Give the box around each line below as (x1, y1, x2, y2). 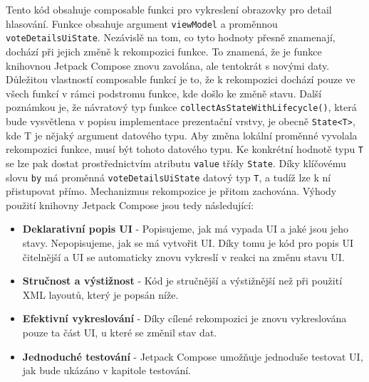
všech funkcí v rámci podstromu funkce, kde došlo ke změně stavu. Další (6, 85, 322, 100)
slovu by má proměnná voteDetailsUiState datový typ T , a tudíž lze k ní (6, 169, 331, 184)
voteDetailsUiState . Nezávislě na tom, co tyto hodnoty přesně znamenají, (6, 30, 336, 45)
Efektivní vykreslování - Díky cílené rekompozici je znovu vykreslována (22, 311, 347, 326)
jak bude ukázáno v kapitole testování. (22, 363, 191, 378)
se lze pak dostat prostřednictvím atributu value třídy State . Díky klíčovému (6, 155, 346, 170)
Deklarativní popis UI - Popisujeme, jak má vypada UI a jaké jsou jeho (22, 221, 349, 236)
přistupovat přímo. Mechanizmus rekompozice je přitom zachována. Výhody (6, 184, 337, 198)
